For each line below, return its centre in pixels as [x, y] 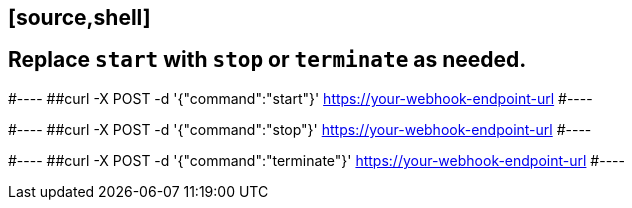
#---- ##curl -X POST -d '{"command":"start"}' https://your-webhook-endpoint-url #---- [300, 98]
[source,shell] [79, 17]
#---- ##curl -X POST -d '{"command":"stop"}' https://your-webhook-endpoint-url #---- [300, 129]
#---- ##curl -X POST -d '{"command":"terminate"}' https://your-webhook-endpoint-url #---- [316, 160]
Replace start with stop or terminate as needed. [267, 60]
